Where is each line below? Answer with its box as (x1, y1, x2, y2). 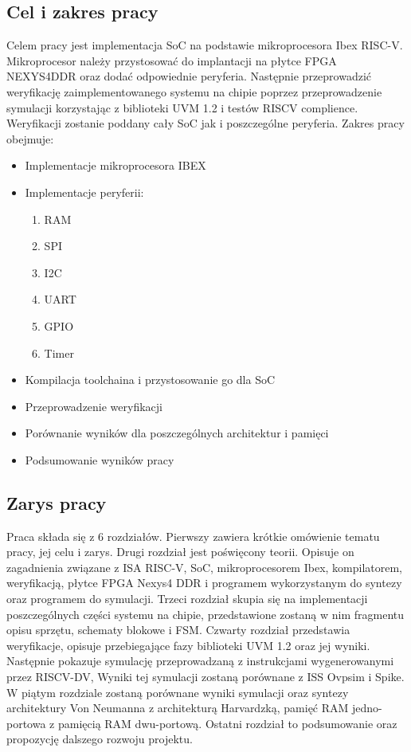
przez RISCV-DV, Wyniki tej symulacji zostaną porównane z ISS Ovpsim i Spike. (6, 668, 405, 685)
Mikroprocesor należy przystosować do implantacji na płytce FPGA (6, 52, 337, 69)
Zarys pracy (6, 490, 107, 515)
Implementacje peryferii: (25, 183, 144, 200)
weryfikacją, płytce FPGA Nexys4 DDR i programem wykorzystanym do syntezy (6, 574, 402, 591)
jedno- (352, 699, 382, 716)
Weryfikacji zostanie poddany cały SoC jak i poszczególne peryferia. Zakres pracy (6, 115, 405, 131)
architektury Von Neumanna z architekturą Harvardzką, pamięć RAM (6, 699, 349, 716)
